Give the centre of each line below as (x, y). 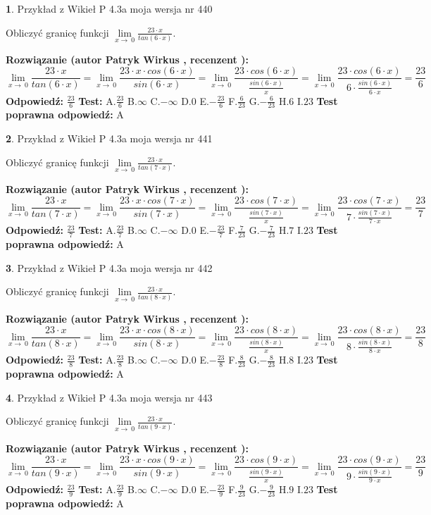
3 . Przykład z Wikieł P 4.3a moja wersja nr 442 (109, 267)
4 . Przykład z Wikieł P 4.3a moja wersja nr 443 (109, 397)
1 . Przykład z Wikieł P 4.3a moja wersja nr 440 (109, 8)
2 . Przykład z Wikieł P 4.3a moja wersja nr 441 (109, 138)
